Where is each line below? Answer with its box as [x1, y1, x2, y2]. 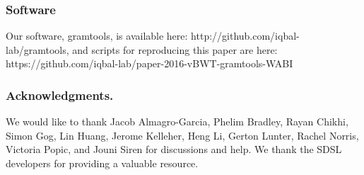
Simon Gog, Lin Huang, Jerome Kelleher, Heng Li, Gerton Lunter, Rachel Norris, [6, 128, 359, 142]
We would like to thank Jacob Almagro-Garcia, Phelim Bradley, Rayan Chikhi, [6, 114, 348, 129]
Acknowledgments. [6, 86, 114, 103]
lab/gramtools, [6, 42, 69, 57]
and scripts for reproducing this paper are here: [72, 42, 278, 57]
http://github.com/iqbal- [191, 28, 300, 43]
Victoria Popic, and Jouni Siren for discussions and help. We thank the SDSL [6, 142, 342, 157]
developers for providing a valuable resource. [6, 156, 199, 170]
